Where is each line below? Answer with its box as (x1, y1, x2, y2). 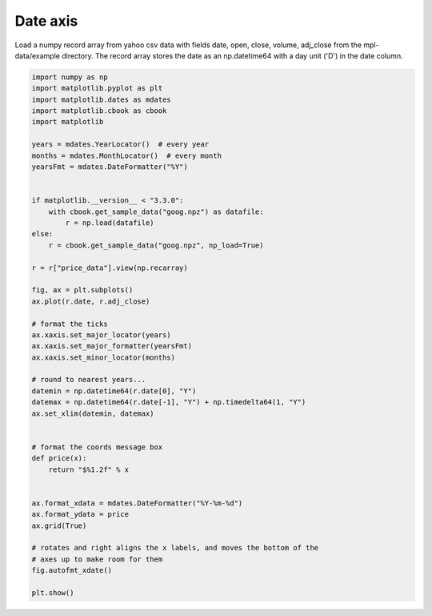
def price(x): (31, 453, 87, 463)
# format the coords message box (31, 442, 163, 452)
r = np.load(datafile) (65, 219, 155, 227)
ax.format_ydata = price (31, 509, 130, 519)
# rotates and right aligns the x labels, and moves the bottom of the (31, 543, 319, 553)
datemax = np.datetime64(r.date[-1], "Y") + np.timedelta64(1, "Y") (31, 397, 306, 407)
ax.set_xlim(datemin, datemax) (31, 409, 155, 418)
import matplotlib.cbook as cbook (31, 107, 167, 115)
